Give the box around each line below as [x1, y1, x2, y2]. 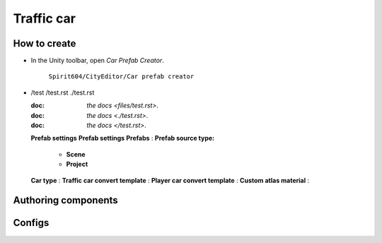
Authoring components [13, 194, 118, 206]
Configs [13, 217, 50, 229]
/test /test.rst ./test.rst [30, 88, 95, 97]
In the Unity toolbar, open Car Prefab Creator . [30, 57, 164, 65]
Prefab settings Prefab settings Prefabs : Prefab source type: [30, 134, 215, 143]
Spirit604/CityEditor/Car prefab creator [48, 73, 195, 81]
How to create [13, 37, 76, 49]
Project [66, 160, 88, 169]
